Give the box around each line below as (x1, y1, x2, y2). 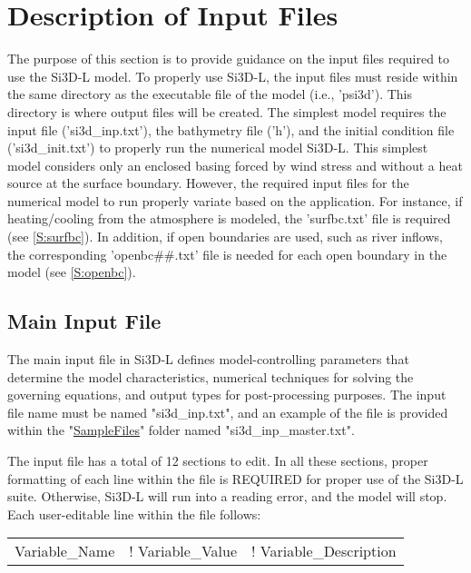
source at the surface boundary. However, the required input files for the (7, 173, 409, 193)
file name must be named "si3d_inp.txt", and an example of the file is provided (7, 402, 448, 421)
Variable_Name (15, 540, 115, 562)
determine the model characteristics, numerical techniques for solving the (7, 367, 414, 386)
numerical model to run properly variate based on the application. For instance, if (7, 191, 463, 210)
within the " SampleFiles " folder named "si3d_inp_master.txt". (7, 420, 355, 440)
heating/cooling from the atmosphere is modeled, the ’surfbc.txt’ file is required (7, 209, 451, 228)
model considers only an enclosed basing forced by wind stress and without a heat (7, 155, 463, 174)
